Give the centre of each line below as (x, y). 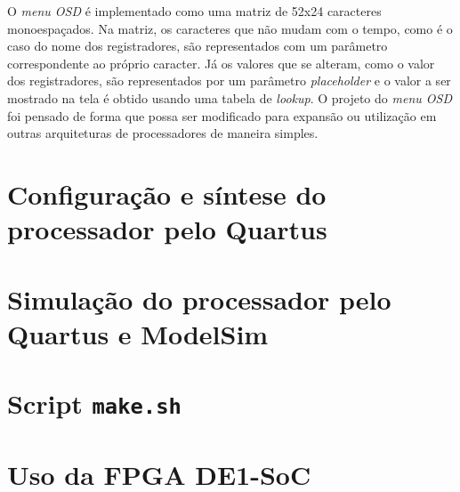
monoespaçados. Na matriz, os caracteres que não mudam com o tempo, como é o (230, 28)
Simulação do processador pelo (199, 298)
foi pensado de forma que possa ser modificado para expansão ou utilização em (222, 115)
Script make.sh (94, 403)
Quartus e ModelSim (138, 333)
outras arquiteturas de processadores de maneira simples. (163, 133)
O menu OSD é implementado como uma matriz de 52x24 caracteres (194, 11)
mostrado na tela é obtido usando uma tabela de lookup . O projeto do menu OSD (230, 97)
